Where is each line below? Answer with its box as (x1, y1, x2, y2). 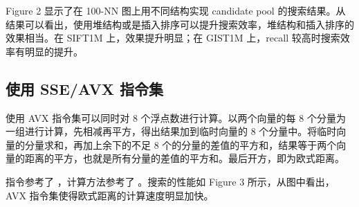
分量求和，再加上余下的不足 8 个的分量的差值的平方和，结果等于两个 (24, 137, 337, 152)
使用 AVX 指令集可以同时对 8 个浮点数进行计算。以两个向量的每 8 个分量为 (6, 110, 346, 125)
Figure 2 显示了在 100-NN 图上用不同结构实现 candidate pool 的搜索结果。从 (6, 3, 346, 17)
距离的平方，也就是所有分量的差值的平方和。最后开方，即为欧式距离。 (24, 151, 344, 165)
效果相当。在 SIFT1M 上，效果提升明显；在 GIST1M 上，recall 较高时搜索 (6, 30, 340, 45)
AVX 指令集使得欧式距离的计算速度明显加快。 (6, 188, 214, 202)
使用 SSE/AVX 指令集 (6, 78, 163, 99)
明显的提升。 (24, 44, 83, 58)
